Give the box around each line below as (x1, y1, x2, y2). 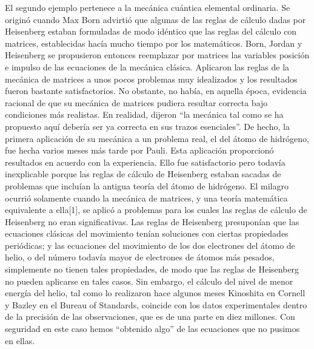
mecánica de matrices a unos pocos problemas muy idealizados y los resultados (5, 72, 298, 85)
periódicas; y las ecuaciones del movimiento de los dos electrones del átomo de (5, 239, 295, 251)
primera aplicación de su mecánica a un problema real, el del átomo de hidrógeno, (5, 132, 309, 144)
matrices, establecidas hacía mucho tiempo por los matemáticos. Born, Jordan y (5, 36, 302, 49)
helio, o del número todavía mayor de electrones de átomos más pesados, (5, 251, 275, 263)
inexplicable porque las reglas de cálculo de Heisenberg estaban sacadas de (5, 168, 281, 180)
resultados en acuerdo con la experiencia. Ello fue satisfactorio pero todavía (5, 155, 286, 168)
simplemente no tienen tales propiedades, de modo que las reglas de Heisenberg (5, 263, 299, 276)
